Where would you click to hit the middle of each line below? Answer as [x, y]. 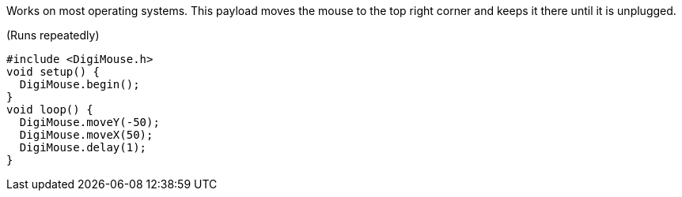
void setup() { [53, 72]
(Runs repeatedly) [53, 35]
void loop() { [50, 110]
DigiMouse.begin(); [80, 84]
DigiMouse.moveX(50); [86, 135]
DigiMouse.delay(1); [83, 147]
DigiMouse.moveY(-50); [89, 122]
